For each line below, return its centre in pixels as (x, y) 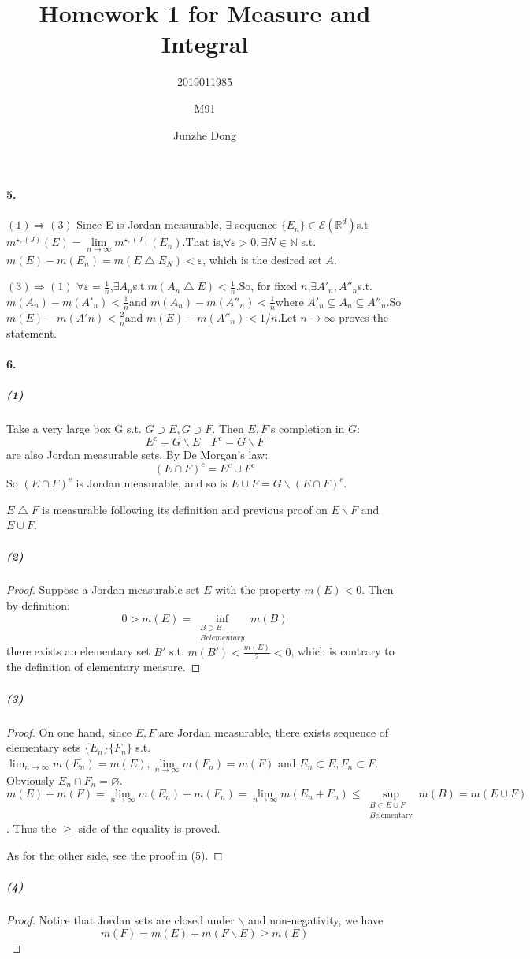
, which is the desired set (262, 259)
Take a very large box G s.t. (74, 428)
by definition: (38, 605)
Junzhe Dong (205, 134)
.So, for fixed (267, 286)
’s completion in (306, 428)
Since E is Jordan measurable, (149, 224)
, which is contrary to (343, 651)
